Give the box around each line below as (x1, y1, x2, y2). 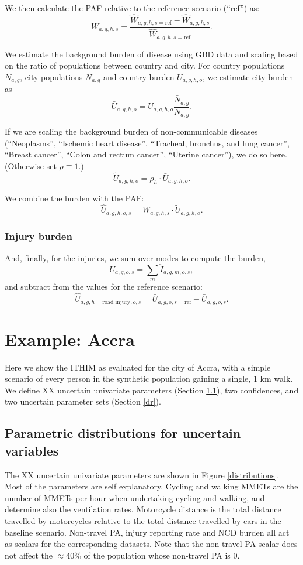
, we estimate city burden (202, 71, 294, 83)
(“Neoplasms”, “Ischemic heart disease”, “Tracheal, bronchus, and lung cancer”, (5, 136, 290, 149)
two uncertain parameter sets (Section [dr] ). (5, 395, 161, 408)
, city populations (20, 71, 83, 83)
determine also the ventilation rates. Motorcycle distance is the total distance (5, 503, 281, 515)
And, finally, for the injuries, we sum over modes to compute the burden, (5, 252, 266, 264)
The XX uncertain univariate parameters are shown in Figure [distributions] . (5, 468, 280, 481)
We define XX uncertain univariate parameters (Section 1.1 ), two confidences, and (5, 383, 299, 396)
